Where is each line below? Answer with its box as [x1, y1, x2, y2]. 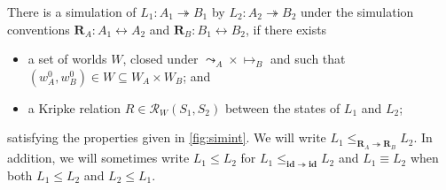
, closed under [122, 49, 199, 68]
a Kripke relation [27, 98, 121, 117]
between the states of [224, 98, 340, 117]
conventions [7, 19, 70, 38]
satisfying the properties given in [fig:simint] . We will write [7, 128, 326, 147]
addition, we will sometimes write [7, 148, 190, 167]
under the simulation [301, 3, 414, 20]
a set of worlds [27, 49, 107, 68]
